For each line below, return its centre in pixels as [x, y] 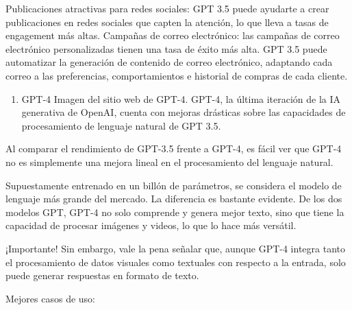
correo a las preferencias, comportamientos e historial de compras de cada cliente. [177, 75]
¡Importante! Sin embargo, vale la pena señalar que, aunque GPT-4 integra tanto [175, 248]
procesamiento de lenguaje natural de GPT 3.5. [121, 125]
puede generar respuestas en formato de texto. [102, 275]
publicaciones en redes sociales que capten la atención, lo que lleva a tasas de [167, 22]
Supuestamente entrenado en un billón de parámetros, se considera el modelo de [174, 185]
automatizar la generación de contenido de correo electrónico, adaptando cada [169, 62]
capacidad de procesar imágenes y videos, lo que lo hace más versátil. [151, 225]
